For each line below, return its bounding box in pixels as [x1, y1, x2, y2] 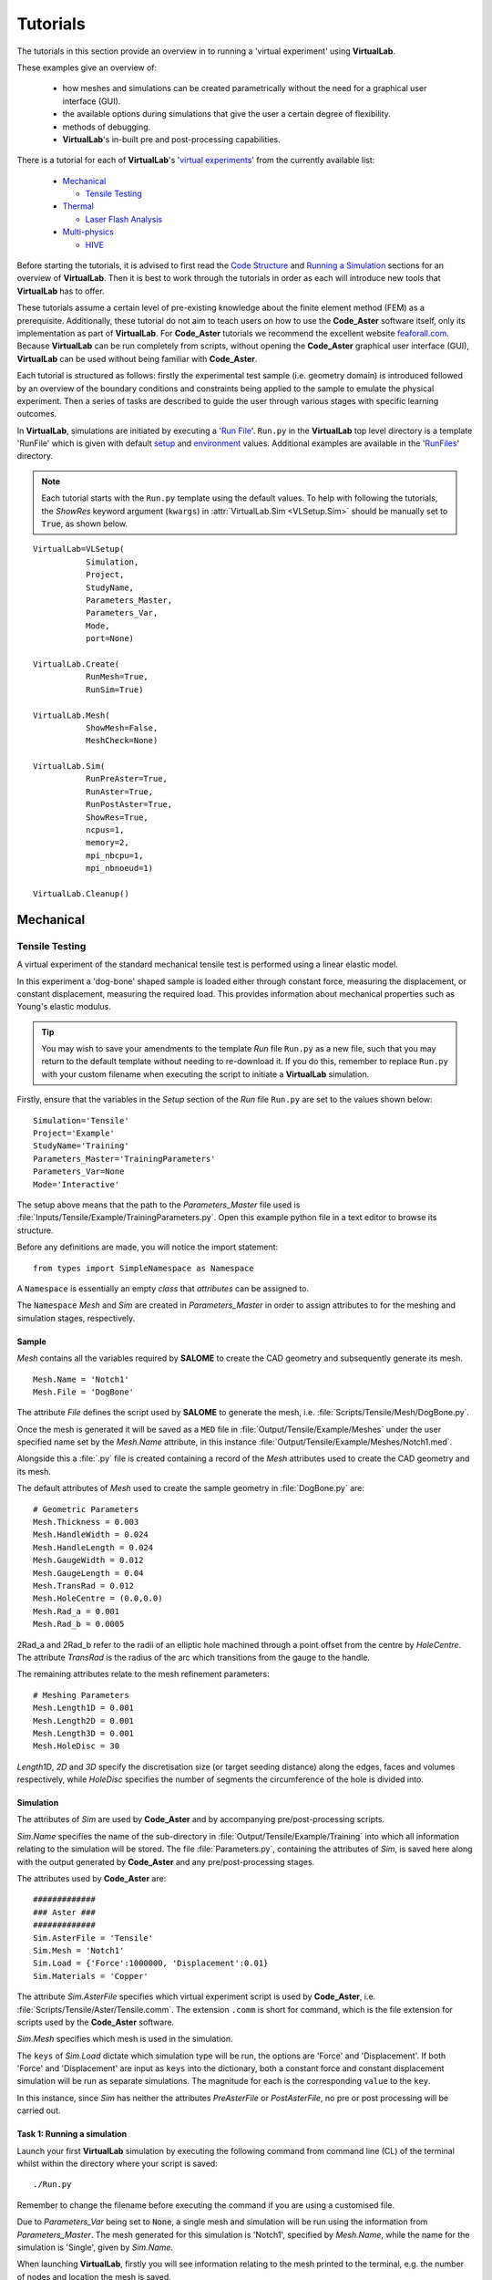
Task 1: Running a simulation [16, 2129, 128, 2140]
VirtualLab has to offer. [16, 285, 105, 296]
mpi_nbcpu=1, [85, 850, 144, 861]
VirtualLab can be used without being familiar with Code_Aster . [16, 353, 258, 364]
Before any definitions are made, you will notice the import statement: [16, 1241, 279, 1253]
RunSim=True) [85, 684, 144, 695]
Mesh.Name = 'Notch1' [33, 1373, 129, 1384]
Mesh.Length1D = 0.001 [33, 1703, 135, 1714]
